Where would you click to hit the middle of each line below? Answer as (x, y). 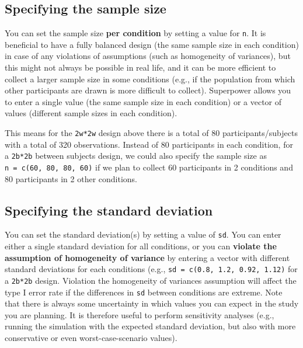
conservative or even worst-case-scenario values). (91, 337)
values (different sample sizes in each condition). (91, 113)
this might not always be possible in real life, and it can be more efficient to (140, 67)
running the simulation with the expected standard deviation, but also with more (150, 326)
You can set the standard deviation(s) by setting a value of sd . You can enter (143, 234)
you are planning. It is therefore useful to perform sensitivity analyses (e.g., (140, 314)
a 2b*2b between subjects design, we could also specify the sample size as (136, 156)
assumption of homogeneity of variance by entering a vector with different (147, 257)
